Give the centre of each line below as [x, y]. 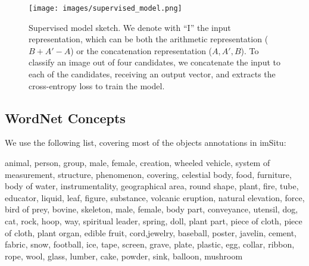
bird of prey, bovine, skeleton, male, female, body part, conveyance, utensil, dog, [152, 209]
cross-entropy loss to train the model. [97, 85]
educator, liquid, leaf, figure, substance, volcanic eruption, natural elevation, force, [155, 197]
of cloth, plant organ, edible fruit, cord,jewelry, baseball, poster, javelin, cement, [151, 232]
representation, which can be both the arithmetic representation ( [149, 39]
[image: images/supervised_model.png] [105, 8]
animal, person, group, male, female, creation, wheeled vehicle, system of [138, 163]
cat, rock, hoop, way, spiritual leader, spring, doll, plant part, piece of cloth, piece [154, 220]
